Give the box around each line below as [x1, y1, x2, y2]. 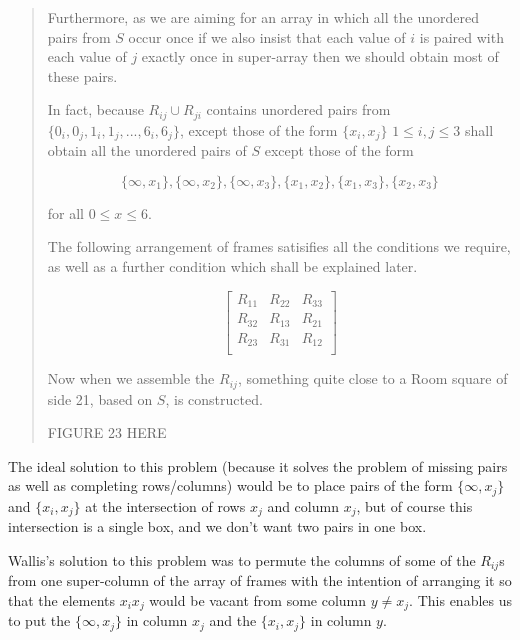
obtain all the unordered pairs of [47, 140, 247, 161]
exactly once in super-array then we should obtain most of [141, 46, 499, 67]
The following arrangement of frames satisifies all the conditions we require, [47, 236, 511, 257]
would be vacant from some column [149, 589, 367, 610]
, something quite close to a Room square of [237, 368, 508, 389]
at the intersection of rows [85, 495, 246, 516]
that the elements [8, 589, 116, 610]
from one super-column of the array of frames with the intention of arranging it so [8, 570, 512, 591]
